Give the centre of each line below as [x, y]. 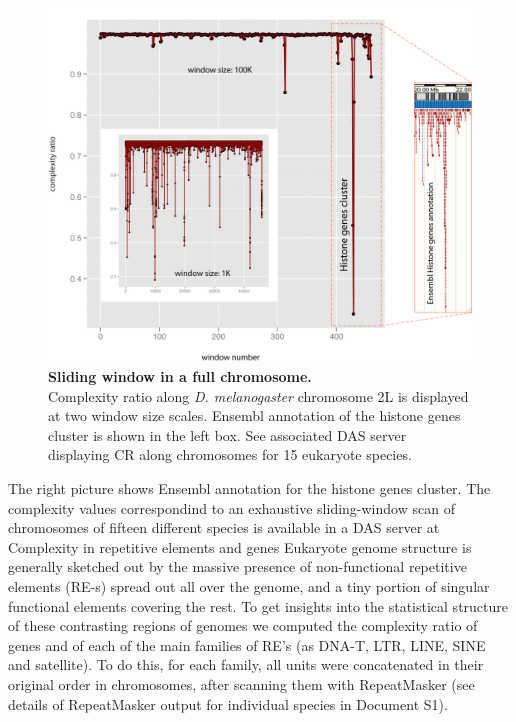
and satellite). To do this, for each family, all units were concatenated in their [246, 664]
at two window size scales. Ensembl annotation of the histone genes [254, 415]
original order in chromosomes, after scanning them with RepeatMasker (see [241, 683]
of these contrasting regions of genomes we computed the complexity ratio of [243, 625]
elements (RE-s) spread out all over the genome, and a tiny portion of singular [249, 585]
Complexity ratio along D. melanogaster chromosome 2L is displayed [258, 395]
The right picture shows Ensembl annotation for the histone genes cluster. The [249, 488]
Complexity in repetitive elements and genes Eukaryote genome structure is [240, 546]
